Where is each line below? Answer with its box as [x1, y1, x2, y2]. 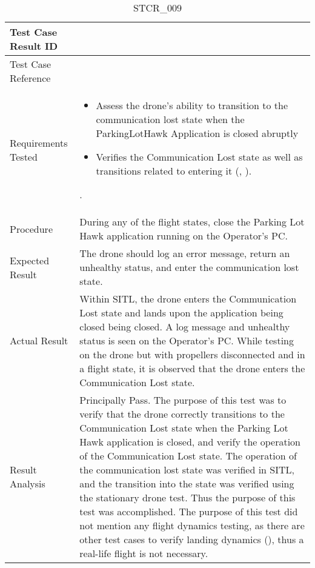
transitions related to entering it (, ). [96, 164, 252, 178]
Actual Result [10, 333, 68, 347]
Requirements [10, 136, 68, 150]
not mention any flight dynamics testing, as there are [79, 518, 305, 532]
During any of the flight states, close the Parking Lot [79, 215, 305, 229]
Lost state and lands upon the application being [79, 306, 283, 319]
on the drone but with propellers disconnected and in [79, 347, 305, 361]
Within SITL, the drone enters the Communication [79, 292, 297, 306]
